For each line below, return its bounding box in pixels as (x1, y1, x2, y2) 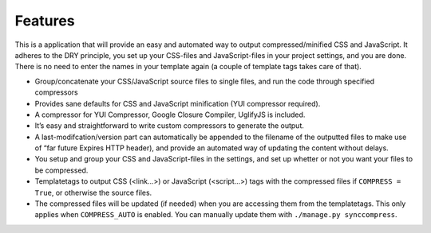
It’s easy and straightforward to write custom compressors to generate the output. (34, 121, 305, 130)
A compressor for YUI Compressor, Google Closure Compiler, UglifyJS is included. (34, 110, 306, 119)
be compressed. (34, 165, 89, 175)
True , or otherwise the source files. (34, 188, 152, 197)
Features (14, 12, 75, 29)
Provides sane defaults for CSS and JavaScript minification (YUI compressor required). (34, 99, 321, 108)
